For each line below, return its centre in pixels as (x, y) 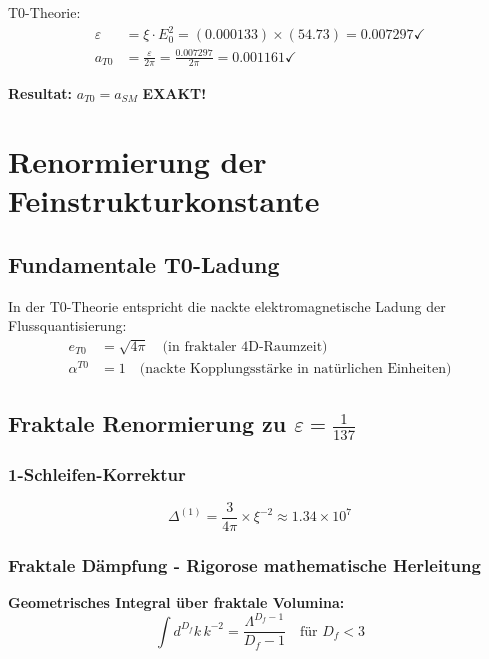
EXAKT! (174, 92)
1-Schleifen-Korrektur (97, 473)
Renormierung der (137, 161)
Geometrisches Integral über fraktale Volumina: (176, 602)
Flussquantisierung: (67, 325)
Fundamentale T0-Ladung (144, 264)
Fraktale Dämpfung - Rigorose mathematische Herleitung (244, 564)
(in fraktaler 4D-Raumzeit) (245, 346)
